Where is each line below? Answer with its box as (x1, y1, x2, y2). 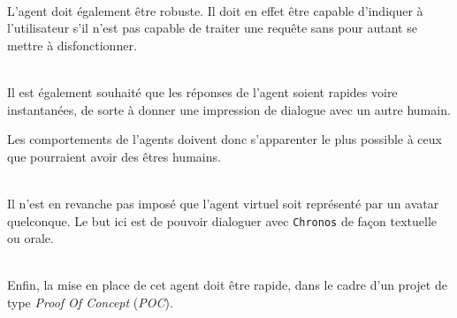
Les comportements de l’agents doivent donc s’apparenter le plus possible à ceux (7, 130, 442, 148)
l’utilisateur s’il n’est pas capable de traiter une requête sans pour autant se (7, 19, 417, 37)
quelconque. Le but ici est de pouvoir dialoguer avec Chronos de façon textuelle (7, 211, 438, 230)
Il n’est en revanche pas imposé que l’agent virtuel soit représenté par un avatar (7, 193, 439, 212)
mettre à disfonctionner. (7, 35, 137, 54)
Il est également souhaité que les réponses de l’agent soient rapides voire (7, 82, 398, 101)
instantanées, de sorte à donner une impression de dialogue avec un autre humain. (7, 100, 451, 118)
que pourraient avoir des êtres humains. (7, 147, 221, 165)
